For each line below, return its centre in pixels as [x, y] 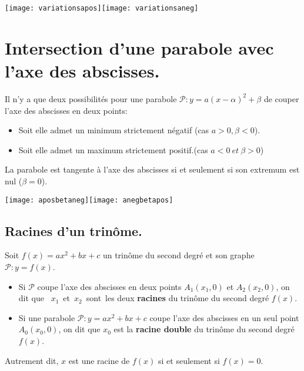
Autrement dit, [32, 360]
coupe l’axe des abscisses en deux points [109, 286]
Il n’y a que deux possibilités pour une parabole [91, 98]
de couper [281, 98]
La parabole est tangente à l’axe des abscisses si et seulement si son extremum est [152, 169]
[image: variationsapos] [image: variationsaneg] [102, 8]
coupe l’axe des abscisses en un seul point [224, 317]
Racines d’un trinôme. [74, 230]
